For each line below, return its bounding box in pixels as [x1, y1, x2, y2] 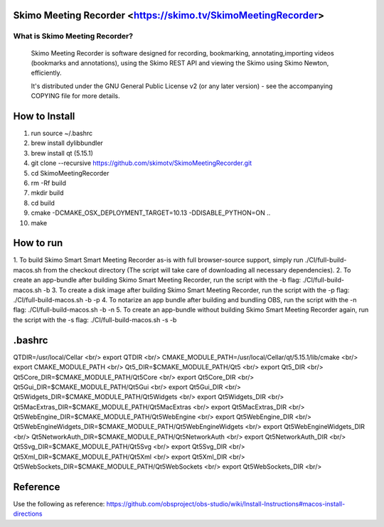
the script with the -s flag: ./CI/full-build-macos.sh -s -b [13, 315, 177, 324]
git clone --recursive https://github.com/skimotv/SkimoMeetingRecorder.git [31, 159, 252, 167]
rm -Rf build [31, 179, 67, 187]
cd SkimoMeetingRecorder [31, 169, 110, 177]
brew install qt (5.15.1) [31, 149, 94, 157]
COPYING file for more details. [31, 92, 120, 100]
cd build [31, 198, 55, 207]
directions [13, 509, 43, 518]
